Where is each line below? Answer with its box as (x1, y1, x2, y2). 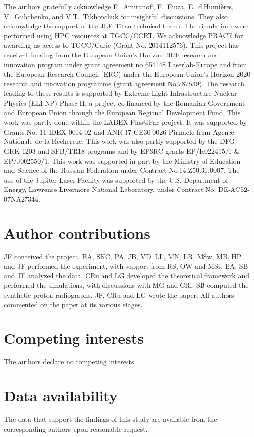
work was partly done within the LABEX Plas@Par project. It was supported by (4, 117, 247, 127)
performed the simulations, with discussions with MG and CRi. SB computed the (4, 280, 249, 290)
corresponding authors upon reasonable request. (4, 423, 148, 434)
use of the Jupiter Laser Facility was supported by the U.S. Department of (4, 174, 228, 185)
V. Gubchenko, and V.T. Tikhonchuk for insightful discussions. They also (4, 11, 228, 21)
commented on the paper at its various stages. (4, 299, 143, 309)
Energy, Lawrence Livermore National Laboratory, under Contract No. (4, 184, 216, 194)
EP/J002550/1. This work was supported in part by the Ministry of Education (4, 155, 241, 165)
